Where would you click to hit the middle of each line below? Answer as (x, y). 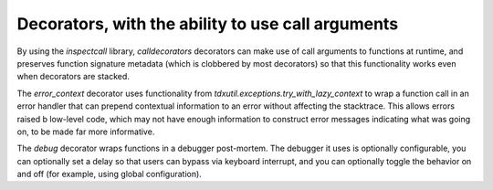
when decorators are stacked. (73, 77)
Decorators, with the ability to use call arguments (208, 24)
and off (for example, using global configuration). (110, 174)
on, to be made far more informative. (86, 132)
